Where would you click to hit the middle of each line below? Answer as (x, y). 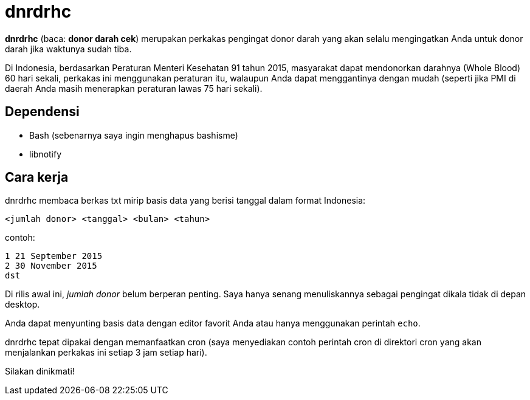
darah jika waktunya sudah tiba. (68, 49)
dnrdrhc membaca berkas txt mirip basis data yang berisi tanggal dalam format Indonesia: (185, 201)
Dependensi (42, 112)
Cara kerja (37, 178)
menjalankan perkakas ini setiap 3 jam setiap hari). (106, 353)
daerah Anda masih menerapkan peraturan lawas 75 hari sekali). (134, 88)
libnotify (46, 154)
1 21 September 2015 (54, 256)
